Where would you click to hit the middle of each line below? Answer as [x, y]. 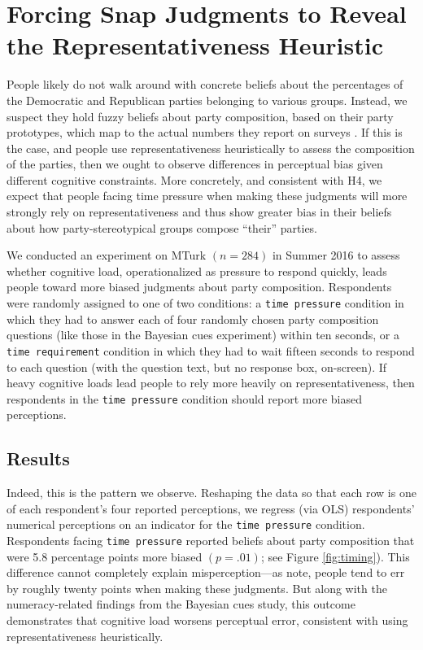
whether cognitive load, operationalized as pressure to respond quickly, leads [197, 270]
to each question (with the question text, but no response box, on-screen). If [197, 366]
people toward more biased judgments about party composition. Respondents [199, 287]
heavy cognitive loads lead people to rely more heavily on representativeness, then [211, 383]
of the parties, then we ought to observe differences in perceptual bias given [195, 164]
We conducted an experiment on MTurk [107, 255]
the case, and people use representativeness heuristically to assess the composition [211, 148]
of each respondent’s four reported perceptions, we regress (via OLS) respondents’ [211, 508]
